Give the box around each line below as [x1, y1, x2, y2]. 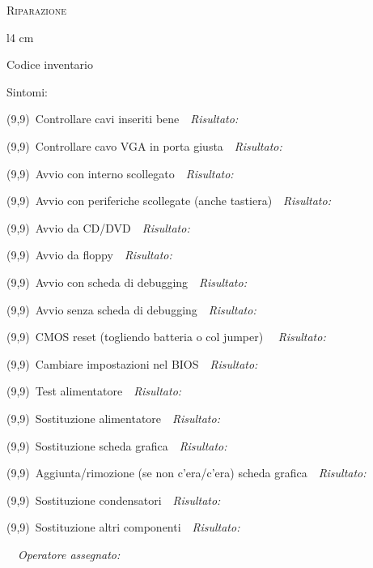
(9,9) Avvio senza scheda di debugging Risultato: [6, 301, 256, 318]
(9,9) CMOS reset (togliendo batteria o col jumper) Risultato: [6, 328, 326, 345]
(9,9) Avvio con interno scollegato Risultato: [6, 164, 234, 182]
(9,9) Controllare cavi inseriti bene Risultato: [6, 110, 239, 127]
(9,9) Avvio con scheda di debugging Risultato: [6, 273, 247, 290]
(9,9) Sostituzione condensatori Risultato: [6, 491, 221, 508]
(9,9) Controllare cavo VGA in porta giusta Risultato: [6, 137, 282, 154]
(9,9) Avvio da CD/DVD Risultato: [6, 219, 190, 236]
